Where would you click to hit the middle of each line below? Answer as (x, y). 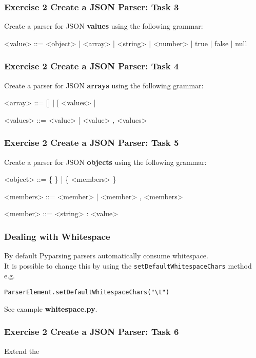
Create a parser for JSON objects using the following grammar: (105, 162)
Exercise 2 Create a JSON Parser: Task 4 (92, 66)
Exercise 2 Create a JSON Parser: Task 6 (92, 332)
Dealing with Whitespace (57, 236)
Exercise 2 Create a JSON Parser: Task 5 (92, 143)
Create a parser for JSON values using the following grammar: (104, 26)
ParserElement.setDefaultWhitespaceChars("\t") (87, 293)
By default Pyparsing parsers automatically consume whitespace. (106, 256)
